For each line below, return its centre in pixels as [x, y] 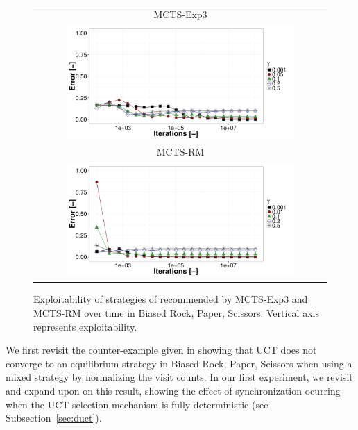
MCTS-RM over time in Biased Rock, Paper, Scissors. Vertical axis [176, 312]
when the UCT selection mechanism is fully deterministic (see [137, 404]
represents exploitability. [85, 326]
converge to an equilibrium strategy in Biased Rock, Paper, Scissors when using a [179, 363]
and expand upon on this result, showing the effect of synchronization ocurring [173, 390]
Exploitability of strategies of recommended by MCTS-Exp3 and [171, 299]
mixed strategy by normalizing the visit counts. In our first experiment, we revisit [179, 377]
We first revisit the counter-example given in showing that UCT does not [161, 350]
